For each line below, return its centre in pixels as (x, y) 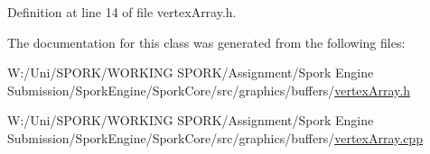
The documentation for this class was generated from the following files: (206, 42)
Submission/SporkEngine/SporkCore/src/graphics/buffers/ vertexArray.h (209, 90)
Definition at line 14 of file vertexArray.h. (122, 12)
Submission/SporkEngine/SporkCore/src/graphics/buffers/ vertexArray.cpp (215, 137)
